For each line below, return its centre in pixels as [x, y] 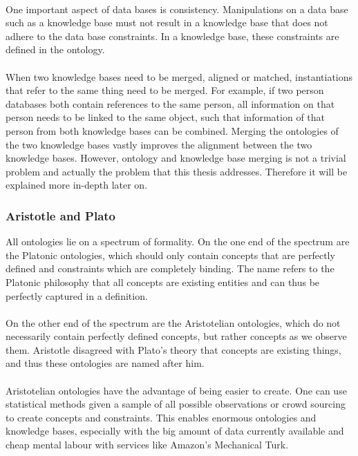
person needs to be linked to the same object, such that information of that [165, 117]
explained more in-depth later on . [77, 185]
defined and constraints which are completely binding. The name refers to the [170, 268]
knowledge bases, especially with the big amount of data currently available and [175, 431]
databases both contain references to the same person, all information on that [170, 103]
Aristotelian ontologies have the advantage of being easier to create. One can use [176, 390]
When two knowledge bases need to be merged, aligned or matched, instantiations [179, 76]
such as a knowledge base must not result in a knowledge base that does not [167, 22]
